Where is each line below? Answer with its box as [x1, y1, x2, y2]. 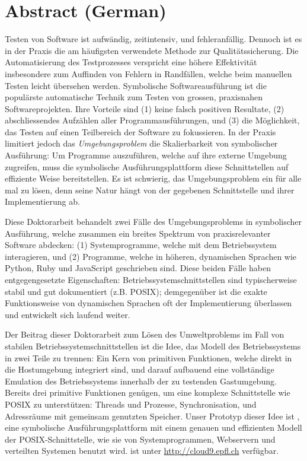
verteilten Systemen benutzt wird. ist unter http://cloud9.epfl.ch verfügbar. [5, 444, 279, 457]
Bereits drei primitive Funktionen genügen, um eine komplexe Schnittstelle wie [5, 386, 290, 399]
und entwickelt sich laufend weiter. [5, 308, 130, 320]
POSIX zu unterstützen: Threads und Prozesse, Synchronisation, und [5, 398, 257, 410]
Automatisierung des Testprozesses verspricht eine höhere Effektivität [5, 56, 257, 68]
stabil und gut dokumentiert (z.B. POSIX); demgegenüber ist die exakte [5, 285, 267, 297]
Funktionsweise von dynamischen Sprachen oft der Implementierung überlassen [5, 297, 292, 309]
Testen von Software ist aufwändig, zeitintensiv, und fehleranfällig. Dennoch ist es [5, 33, 302, 45]
